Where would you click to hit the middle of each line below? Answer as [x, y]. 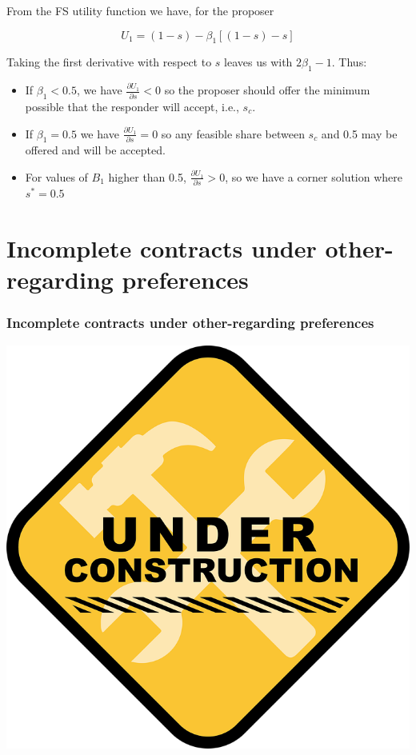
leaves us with [258, 62]
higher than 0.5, [147, 176]
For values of [56, 176]
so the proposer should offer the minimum [267, 90]
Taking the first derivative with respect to [109, 62]
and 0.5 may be [359, 133]
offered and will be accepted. [95, 150]
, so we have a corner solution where [314, 176]
